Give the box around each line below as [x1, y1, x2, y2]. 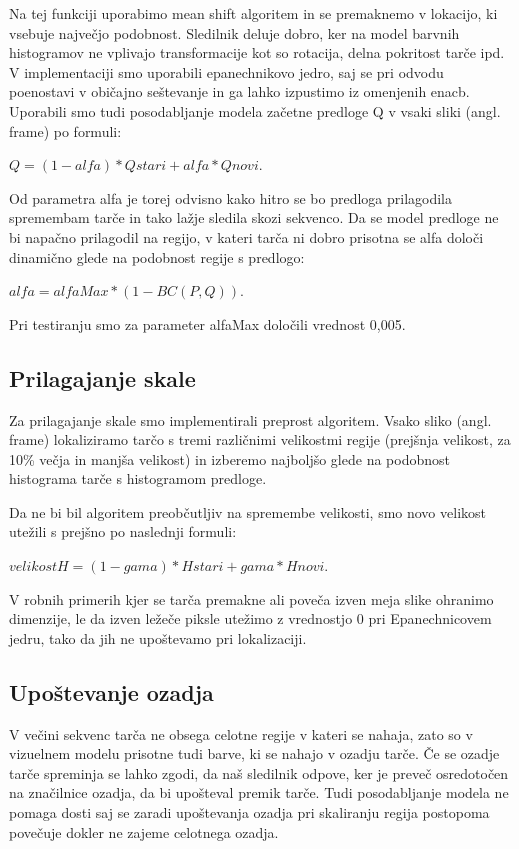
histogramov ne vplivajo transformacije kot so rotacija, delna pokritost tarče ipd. [9, 42, 505, 63]
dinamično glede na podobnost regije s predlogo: [9, 246, 305, 267]
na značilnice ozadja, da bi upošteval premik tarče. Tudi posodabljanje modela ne [9, 782, 509, 803]
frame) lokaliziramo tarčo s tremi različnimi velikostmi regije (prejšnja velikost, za [9, 429, 511, 450]
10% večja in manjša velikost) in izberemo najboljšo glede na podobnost [9, 448, 450, 469]
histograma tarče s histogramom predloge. [9, 468, 267, 489]
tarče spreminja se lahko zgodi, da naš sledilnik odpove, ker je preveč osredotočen [9, 762, 509, 783]
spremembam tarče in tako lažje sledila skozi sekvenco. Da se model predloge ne [9, 207, 499, 228]
